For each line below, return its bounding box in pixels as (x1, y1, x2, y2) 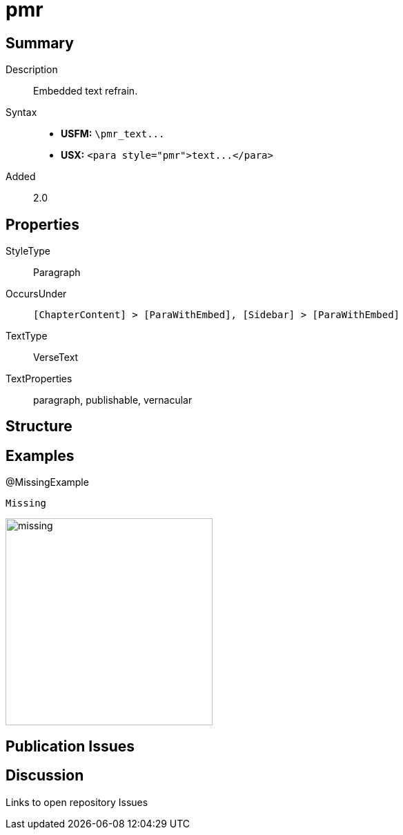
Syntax (6, 106, 37, 119)
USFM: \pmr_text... (61, 128, 165, 140)
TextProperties (6, 373, 72, 385)
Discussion (6, 767, 84, 785)
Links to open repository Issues (6, 796, 148, 808)
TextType (6, 330, 48, 342)
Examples (6, 446, 75, 464)
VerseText (33, 351, 79, 364)
